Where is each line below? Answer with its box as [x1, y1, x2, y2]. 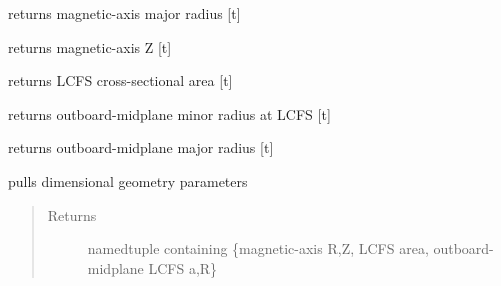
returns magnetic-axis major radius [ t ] [8, 3, 241, 23]
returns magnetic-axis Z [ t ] [8, 36, 172, 57]
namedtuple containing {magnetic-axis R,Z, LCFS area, [87, 238, 429, 259]
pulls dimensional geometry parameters [8, 170, 248, 191]
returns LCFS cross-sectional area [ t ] [8, 70, 233, 91]
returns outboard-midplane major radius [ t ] [8, 137, 274, 158]
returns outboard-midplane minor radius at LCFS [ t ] [8, 103, 331, 124]
